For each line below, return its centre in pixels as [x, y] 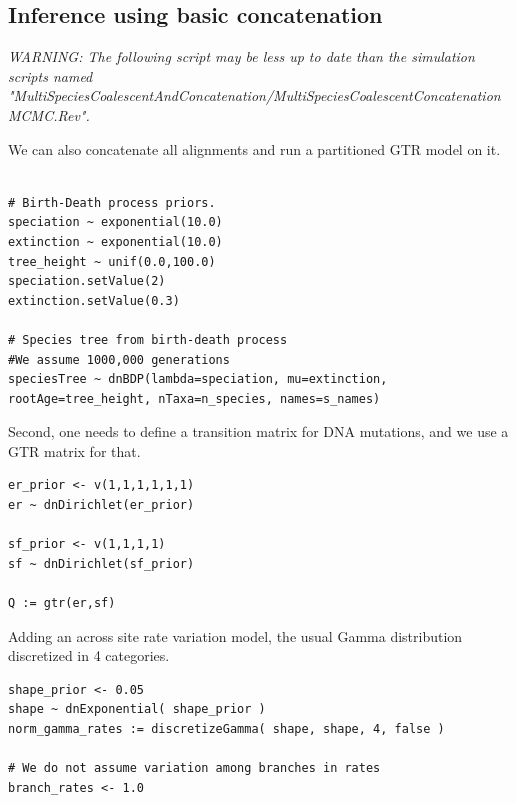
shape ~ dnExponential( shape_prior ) [137, 709]
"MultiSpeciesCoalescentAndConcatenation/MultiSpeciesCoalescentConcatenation [254, 95]
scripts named [50, 75]
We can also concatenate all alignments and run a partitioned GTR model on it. [254, 148]
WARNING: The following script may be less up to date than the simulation [241, 56]
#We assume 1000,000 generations [119, 359]
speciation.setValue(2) [87, 281]
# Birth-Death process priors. [112, 202]
